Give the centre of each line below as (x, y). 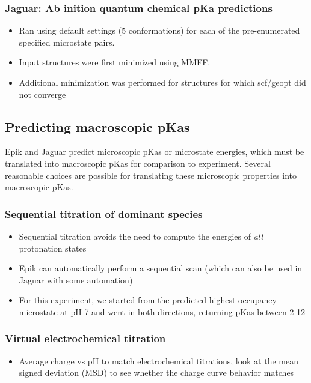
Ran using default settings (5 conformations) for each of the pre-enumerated (159, 30)
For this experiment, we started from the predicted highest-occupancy (148, 300)
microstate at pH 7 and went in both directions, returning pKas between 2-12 (162, 311)
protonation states (53, 248)
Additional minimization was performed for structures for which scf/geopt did (162, 82)
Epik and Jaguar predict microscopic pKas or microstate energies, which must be (155, 152)
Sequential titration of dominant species (104, 213)
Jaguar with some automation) (76, 279)
